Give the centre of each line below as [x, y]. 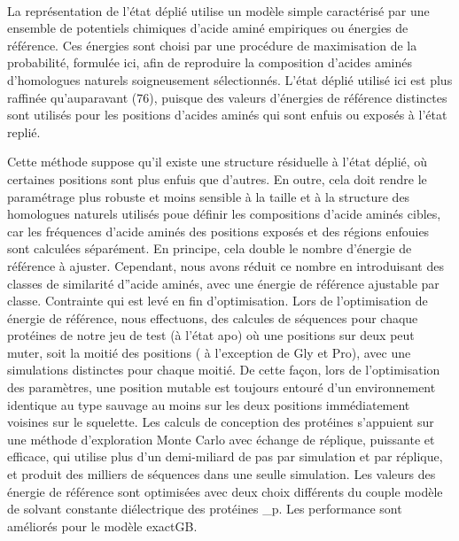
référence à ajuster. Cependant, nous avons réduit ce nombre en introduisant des [226, 265]
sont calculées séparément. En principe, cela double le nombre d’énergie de [210, 248]
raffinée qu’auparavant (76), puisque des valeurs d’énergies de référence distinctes [227, 97]
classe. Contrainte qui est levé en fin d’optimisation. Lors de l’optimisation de [218, 301]
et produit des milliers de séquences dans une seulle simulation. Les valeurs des [222, 474]
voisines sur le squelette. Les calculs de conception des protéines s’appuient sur [221, 422]
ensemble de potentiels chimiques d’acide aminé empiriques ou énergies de [208, 28]
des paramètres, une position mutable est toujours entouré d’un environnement [222, 387]
